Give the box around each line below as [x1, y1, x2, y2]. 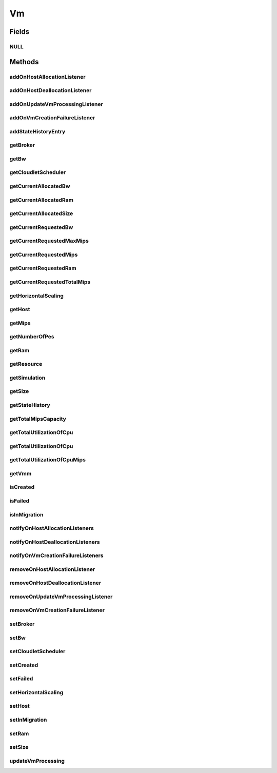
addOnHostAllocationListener [9, 73, 86, 80]
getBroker [9, 141, 35, 149]
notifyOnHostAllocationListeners [9, 525, 94, 532]
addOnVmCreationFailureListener [9, 114, 95, 121]
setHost [9, 703, 30, 710]
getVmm [9, 470, 32, 477]
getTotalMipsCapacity [9, 415, 67, 422]
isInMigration [9, 511, 44, 518]
